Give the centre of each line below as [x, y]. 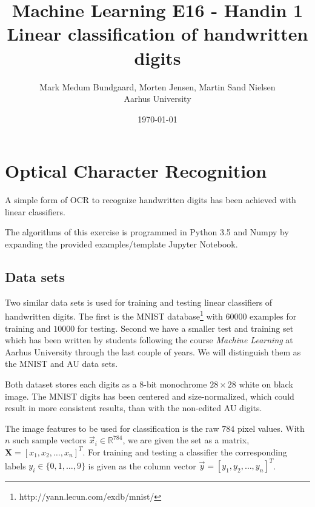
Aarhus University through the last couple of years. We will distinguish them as [153, 351]
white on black [266, 384]
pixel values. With [271, 428]
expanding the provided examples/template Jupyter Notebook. [121, 244]
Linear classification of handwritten [157, 34]
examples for [273, 316]
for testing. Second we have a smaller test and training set [185, 328]
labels [15, 465]
